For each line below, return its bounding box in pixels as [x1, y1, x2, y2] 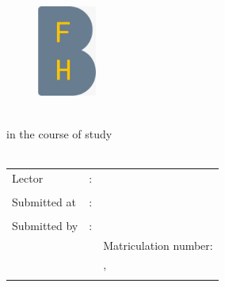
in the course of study [6, 125, 113, 142]
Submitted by [12, 217, 78, 233]
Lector [12, 169, 44, 186]
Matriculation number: [103, 236, 213, 253]
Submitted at [12, 193, 76, 210]
